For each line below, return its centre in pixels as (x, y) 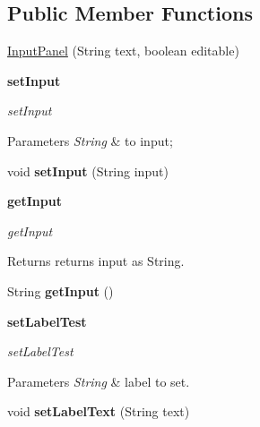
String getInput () (61, 290)
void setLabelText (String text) (99, 411)
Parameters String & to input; (90, 140)
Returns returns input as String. (96, 261)
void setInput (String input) (88, 171)
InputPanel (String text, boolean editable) (123, 51)
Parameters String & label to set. (99, 381)
